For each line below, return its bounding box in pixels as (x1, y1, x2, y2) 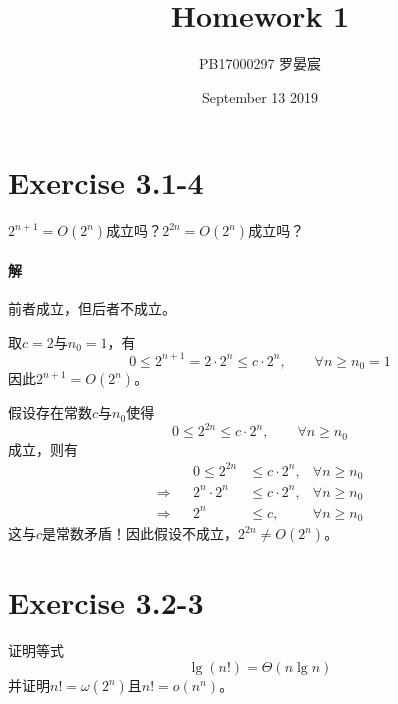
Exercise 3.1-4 (8, 162, 204, 203)
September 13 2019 (202, 86, 318, 107)
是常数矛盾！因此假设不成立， (42, 523, 239, 544)
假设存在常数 (8, 402, 92, 423)
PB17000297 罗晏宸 (198, 53, 322, 74)
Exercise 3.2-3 (8, 582, 204, 623)
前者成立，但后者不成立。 (8, 298, 176, 319)
